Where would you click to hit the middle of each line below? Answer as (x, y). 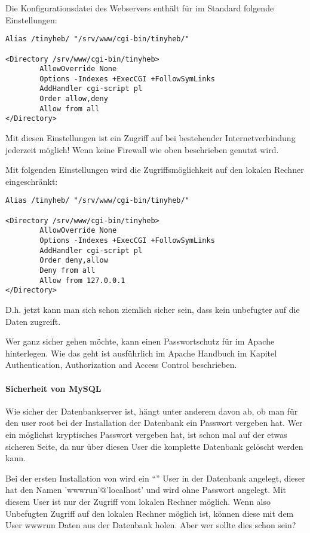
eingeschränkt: (32, 181)
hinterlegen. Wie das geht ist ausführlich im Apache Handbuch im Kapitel (141, 353)
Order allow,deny (74, 99)
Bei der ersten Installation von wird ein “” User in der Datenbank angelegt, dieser (155, 478)
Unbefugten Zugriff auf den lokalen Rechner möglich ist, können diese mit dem (150, 513)
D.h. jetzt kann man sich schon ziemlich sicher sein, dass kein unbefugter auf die (153, 310)
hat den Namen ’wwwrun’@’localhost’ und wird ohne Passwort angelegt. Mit (146, 490)
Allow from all (70, 109)
